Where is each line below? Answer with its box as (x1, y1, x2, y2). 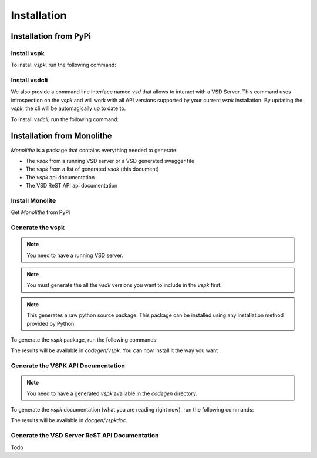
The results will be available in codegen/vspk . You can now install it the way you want (11, 347, 218, 354)
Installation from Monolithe (11, 131, 113, 141)
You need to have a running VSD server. (26, 252, 123, 259)
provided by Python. (26, 320, 76, 327)
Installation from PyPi (11, 31, 91, 41)
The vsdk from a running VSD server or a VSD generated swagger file (25, 157, 195, 164)
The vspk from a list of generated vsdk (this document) (25, 165, 159, 173)
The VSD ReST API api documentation (25, 182, 118, 189)
